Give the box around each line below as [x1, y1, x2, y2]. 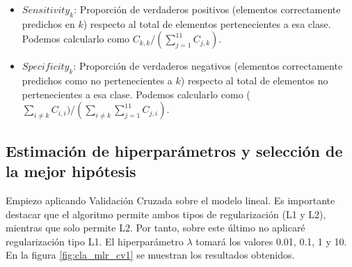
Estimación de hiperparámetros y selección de [6, 139, 343, 161]
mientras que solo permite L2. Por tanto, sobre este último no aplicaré [6, 220, 305, 235]
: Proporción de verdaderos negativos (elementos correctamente [73, 59, 343, 73]
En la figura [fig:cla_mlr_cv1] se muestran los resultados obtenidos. [6, 247, 295, 262]
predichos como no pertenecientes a [22, 73, 173, 88]
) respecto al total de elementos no [180, 73, 328, 88]
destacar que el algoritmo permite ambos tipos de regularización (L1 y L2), [6, 206, 326, 221]
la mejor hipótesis [6, 160, 136, 182]
